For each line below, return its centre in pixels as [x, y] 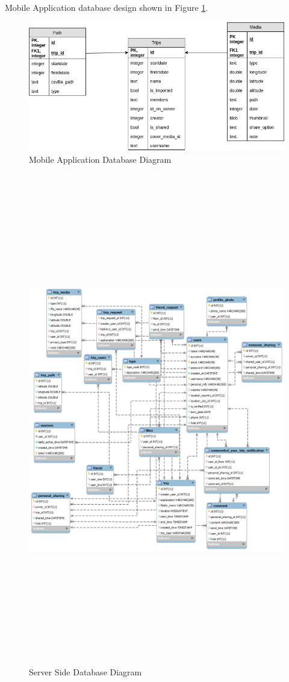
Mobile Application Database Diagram [100, 159]
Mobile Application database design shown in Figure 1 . [107, 7]
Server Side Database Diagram [85, 671]
